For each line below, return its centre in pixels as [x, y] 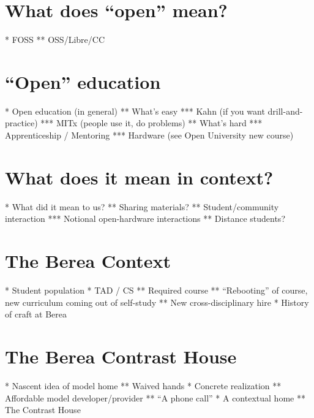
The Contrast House [43, 410]
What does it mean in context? [139, 177]
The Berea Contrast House [121, 356]
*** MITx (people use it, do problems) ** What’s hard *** [151, 123]
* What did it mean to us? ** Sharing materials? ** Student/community [142, 206]
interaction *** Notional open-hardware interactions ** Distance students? [145, 218]
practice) [21, 123]
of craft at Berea [36, 314]
